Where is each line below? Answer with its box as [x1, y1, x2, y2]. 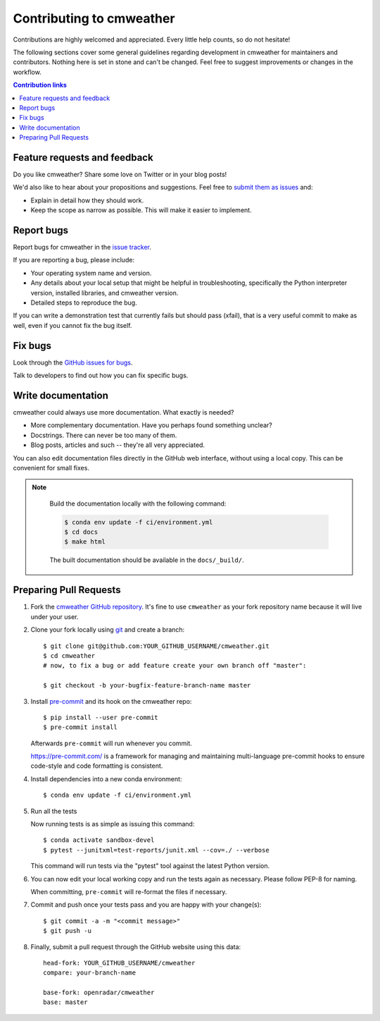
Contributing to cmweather [13, 11, 175, 26]
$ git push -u [43, 927, 91, 935]
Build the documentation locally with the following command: [49, 499, 227, 508]
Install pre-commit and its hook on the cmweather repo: [30, 697, 192, 705]
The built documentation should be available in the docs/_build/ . [49, 556, 244, 564]
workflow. [13, 68, 42, 76]
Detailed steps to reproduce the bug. [30, 298, 137, 307]
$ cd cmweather [43, 652, 96, 659]
